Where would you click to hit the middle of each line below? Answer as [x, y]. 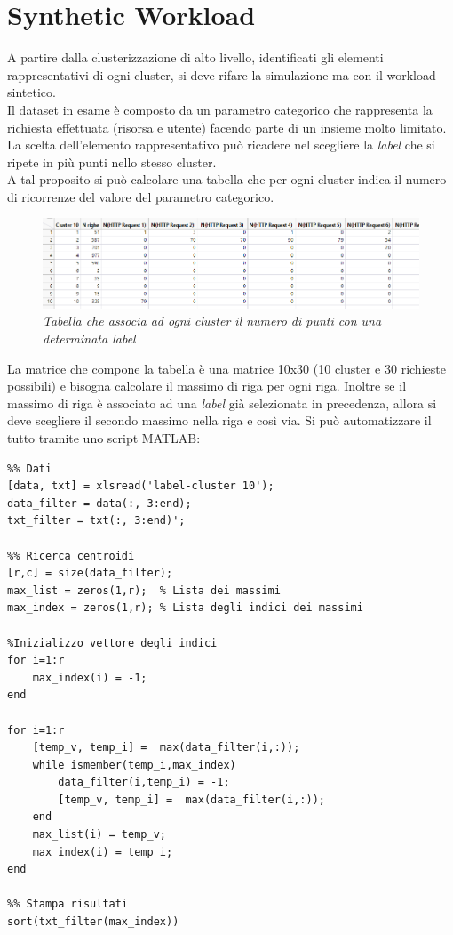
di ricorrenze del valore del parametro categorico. [141, 196]
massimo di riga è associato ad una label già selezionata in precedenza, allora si [222, 403]
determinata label [89, 339]
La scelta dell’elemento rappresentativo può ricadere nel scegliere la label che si [221, 145]
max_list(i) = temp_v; [99, 835]
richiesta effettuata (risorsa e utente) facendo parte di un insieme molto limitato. [227, 127]
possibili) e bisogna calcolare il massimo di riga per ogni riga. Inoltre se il [207, 386]
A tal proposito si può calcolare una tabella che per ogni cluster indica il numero [227, 179]
